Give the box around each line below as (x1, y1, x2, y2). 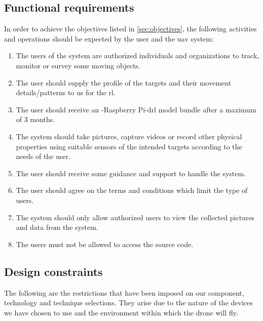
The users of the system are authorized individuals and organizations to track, (16, 50, 259, 61)
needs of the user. (16, 151, 70, 162)
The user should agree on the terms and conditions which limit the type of (16, 185, 248, 195)
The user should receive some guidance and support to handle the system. (16, 168, 246, 178)
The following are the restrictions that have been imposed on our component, (4, 287, 244, 298)
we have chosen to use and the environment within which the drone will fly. (4, 307, 238, 317)
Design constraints (4, 263, 103, 279)
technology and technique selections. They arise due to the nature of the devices (4, 297, 253, 308)
